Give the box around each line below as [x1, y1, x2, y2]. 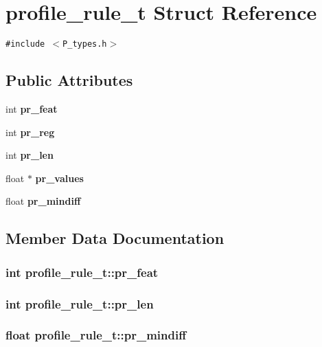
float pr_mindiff [5, 194, 81, 208]
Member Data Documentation [5, 227, 225, 249]
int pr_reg [5, 124, 55, 139]
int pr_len [5, 148, 54, 162]
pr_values [35, 170, 84, 185]
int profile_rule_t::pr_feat [5, 263, 159, 280]
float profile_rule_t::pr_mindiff [5, 326, 187, 344]
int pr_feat [5, 101, 58, 115]
